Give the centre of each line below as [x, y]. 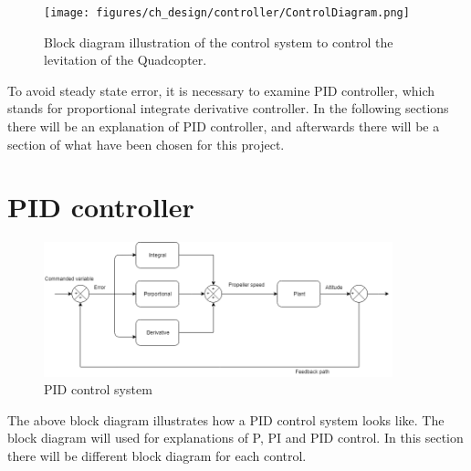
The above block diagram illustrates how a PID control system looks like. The [226, 419]
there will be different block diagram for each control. [157, 455]
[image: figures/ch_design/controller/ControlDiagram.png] [227, 13]
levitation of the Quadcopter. [126, 60]
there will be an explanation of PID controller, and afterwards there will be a [224, 126]
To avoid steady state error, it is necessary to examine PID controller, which [221, 90]
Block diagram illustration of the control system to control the [219, 42]
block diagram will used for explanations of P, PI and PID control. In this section [235, 438]
